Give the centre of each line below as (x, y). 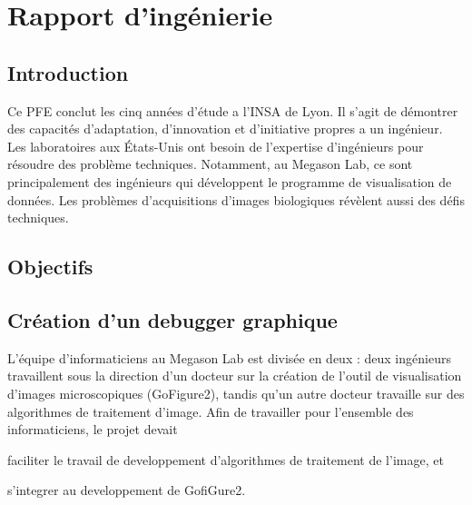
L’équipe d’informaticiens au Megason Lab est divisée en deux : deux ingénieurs (229, 357)
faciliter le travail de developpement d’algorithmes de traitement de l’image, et (226, 459)
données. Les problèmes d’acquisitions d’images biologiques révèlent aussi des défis (236, 199)
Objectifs (50, 267)
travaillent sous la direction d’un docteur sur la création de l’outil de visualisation (235, 376)
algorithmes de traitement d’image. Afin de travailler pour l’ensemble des (211, 411)
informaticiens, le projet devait (93, 429)
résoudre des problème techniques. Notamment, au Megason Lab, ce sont (210, 164)
